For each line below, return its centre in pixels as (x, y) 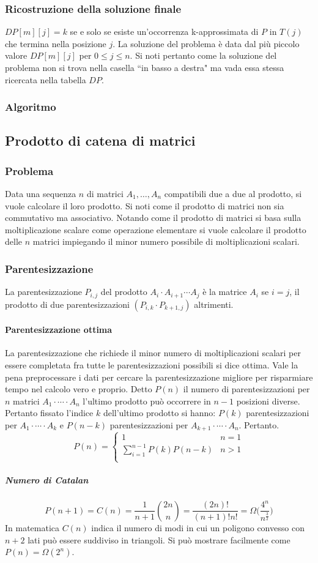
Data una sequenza (41, 194)
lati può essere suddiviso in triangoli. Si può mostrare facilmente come (159, 539)
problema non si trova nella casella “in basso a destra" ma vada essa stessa (145, 67)
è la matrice (225, 292)
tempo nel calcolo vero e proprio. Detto (79, 389)
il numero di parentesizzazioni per (246, 389)
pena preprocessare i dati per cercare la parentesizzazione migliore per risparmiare (159, 377)
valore (16, 55)
